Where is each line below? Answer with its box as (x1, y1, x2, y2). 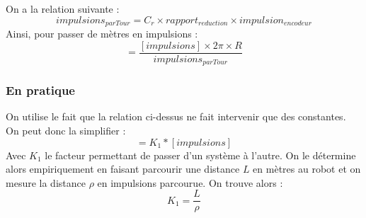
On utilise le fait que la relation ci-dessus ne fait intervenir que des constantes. (6, 109, 346, 124)
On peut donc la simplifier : (6, 122, 126, 137)
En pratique (6, 81, 75, 99)
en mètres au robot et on (253, 161, 361, 176)
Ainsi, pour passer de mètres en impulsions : (6, 26, 198, 41)
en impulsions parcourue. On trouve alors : (97, 175, 283, 190)
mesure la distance (6, 175, 86, 190)
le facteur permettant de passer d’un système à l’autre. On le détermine (45, 147, 356, 162)
